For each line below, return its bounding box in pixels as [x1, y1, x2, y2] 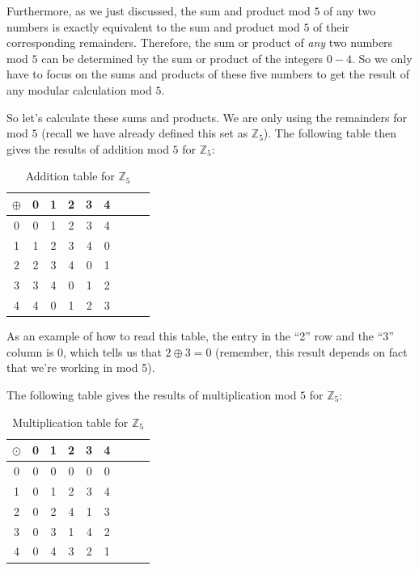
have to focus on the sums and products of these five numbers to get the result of [6, 65, 410, 82]
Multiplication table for [12, 413, 129, 430]
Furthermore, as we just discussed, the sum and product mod [6, 2, 311, 19]
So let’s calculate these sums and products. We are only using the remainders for [6, 108, 407, 125]
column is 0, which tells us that [6, 343, 162, 360]
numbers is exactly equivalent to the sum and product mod [6, 18, 300, 35]
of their [313, 18, 349, 35]
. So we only [351, 49, 413, 66]
